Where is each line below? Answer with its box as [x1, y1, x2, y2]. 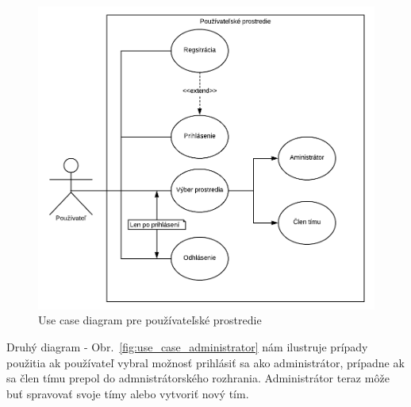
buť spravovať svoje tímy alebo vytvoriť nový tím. [6, 385, 249, 401]
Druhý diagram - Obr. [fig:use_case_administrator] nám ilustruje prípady [6, 338, 368, 355]
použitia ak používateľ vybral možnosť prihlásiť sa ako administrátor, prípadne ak [6, 354, 405, 370]
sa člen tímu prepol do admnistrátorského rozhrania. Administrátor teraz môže [6, 370, 390, 386]
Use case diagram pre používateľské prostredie [38, 312, 262, 328]
